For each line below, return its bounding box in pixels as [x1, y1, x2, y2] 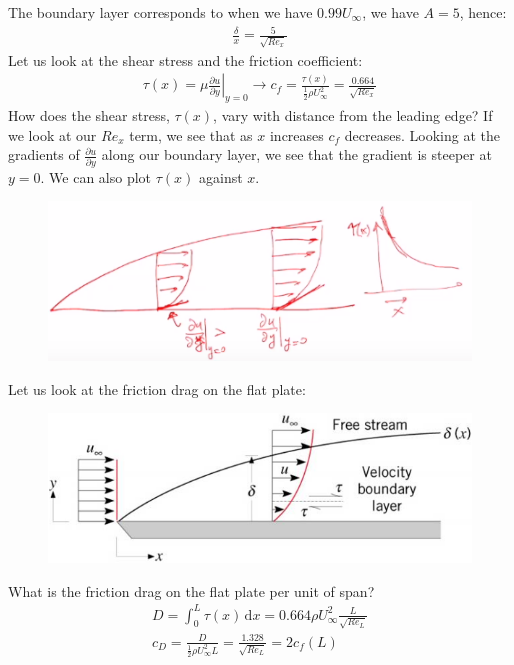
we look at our [8, 124, 97, 145]
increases [269, 124, 324, 145]
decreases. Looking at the [344, 124, 500, 145]
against [198, 166, 243, 187]
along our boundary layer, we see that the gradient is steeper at [101, 144, 492, 165]
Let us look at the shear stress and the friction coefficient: [8, 49, 363, 70]
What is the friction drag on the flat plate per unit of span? [8, 580, 375, 601]
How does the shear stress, [8, 105, 170, 126]
